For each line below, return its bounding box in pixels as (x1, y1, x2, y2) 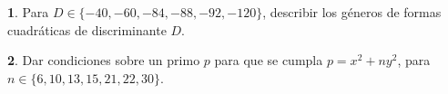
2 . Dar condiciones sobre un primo (7, 51, 200, 70)
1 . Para (7, 3, 49, 21)
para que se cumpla (214, 51, 323, 70)
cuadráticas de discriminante (7, 20, 167, 39)
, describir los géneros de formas (262, 3, 442, 21)
